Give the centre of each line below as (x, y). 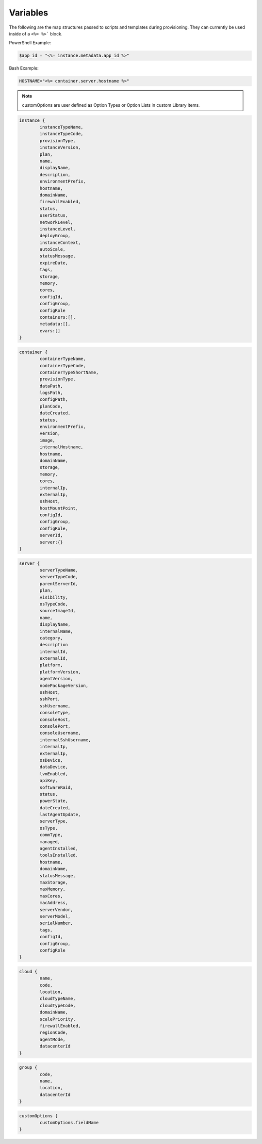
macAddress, (54, 903)
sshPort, (50, 699)
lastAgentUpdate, (60, 815)
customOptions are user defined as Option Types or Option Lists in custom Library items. (111, 105)
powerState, (54, 801)
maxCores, (51, 896)
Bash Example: (24, 68)
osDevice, (51, 760)
